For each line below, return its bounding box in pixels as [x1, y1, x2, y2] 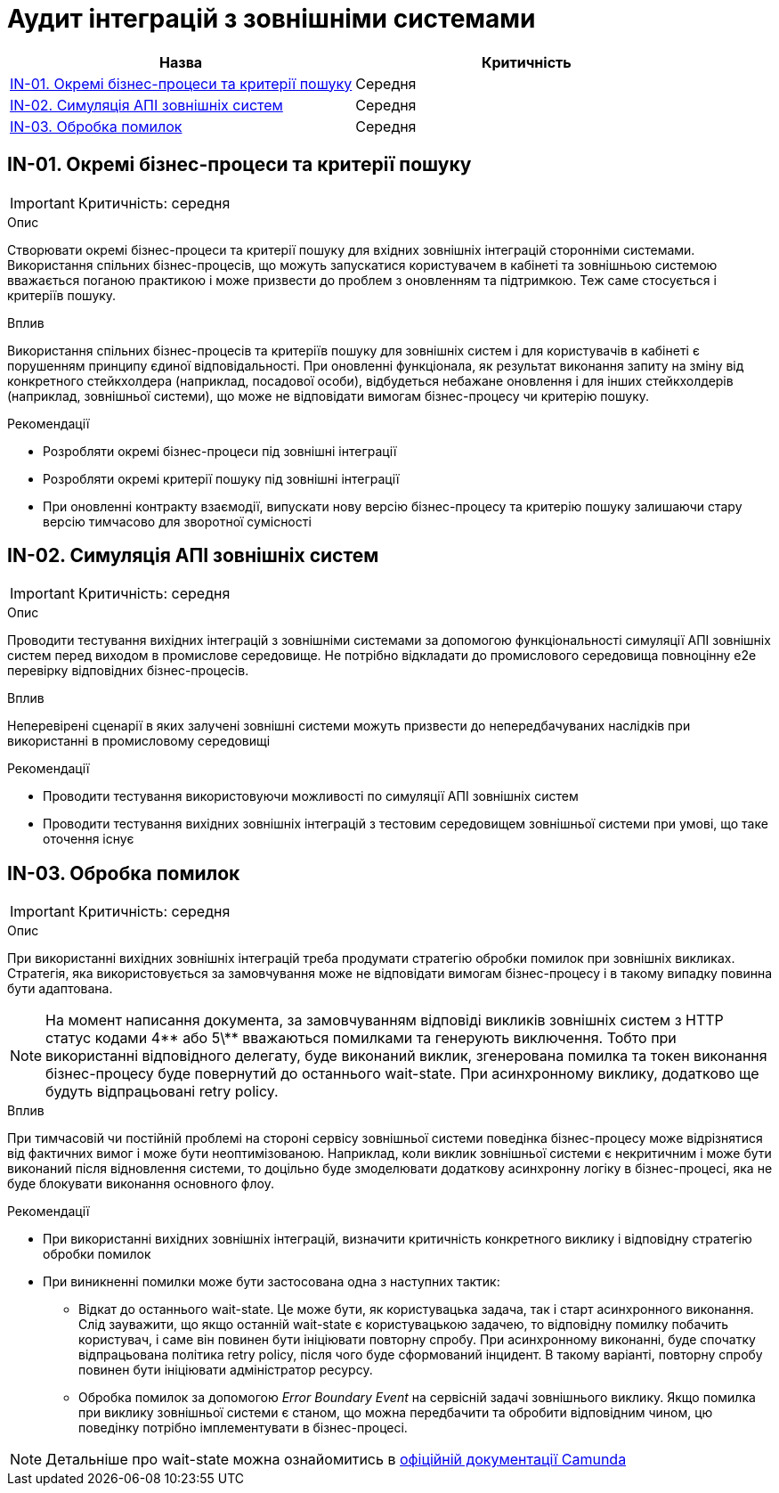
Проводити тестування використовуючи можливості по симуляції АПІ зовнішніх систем [43, 788, 579, 804]
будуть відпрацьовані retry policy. [45, 1082, 279, 1101]
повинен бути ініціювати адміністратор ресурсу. [78, 1362, 373, 1378]
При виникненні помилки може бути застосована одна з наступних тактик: [43, 1274, 500, 1290]
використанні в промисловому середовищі [7, 733, 271, 749]
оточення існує [43, 831, 134, 847]
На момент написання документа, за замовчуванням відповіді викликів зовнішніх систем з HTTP [45, 1011, 724, 1030]
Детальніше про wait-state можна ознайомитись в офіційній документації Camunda [45, 1450, 627, 1469]
